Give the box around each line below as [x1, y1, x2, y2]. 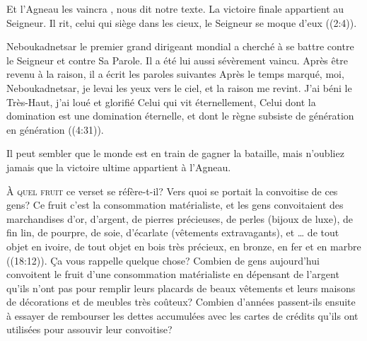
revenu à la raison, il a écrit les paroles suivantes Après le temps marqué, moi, [6, 67, 344, 81]
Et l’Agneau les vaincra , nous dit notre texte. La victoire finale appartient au [6, 1, 344, 16]
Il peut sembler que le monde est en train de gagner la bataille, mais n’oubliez [6, 146, 344, 161]
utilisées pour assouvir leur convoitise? [6, 322, 173, 337]
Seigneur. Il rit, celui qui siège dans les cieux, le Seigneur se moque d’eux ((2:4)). [6, 15, 357, 30]
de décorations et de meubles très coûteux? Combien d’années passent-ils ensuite [6, 294, 356, 309]
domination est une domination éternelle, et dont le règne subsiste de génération [6, 108, 354, 123]
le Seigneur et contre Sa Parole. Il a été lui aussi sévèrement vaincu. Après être [6, 52, 348, 67]
